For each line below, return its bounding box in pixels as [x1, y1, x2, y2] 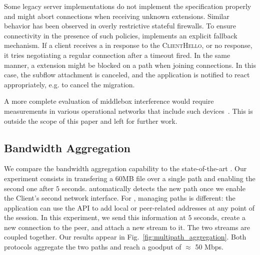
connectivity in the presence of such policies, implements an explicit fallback [4, 30, 237, 40]
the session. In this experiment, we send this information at [4, 212, 186, 223]
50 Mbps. [195, 242, 223, 252]
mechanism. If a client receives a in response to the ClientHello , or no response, [4, 40, 252, 50]
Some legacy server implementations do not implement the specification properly [4, 1, 251, 11]
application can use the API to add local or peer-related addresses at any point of [4, 202, 255, 213]
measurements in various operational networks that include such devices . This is [4, 105, 253, 116]
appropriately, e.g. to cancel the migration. [4, 79, 135, 89]
